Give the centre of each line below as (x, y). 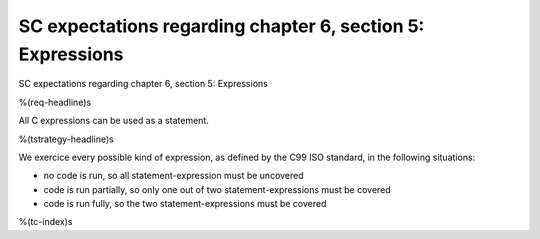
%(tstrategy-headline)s (66, 139)
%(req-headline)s (55, 102)
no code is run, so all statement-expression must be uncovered (173, 176)
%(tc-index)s (45, 222)
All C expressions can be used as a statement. (113, 121)
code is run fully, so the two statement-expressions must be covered (185, 204)
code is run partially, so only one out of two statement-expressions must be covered (217, 189)
